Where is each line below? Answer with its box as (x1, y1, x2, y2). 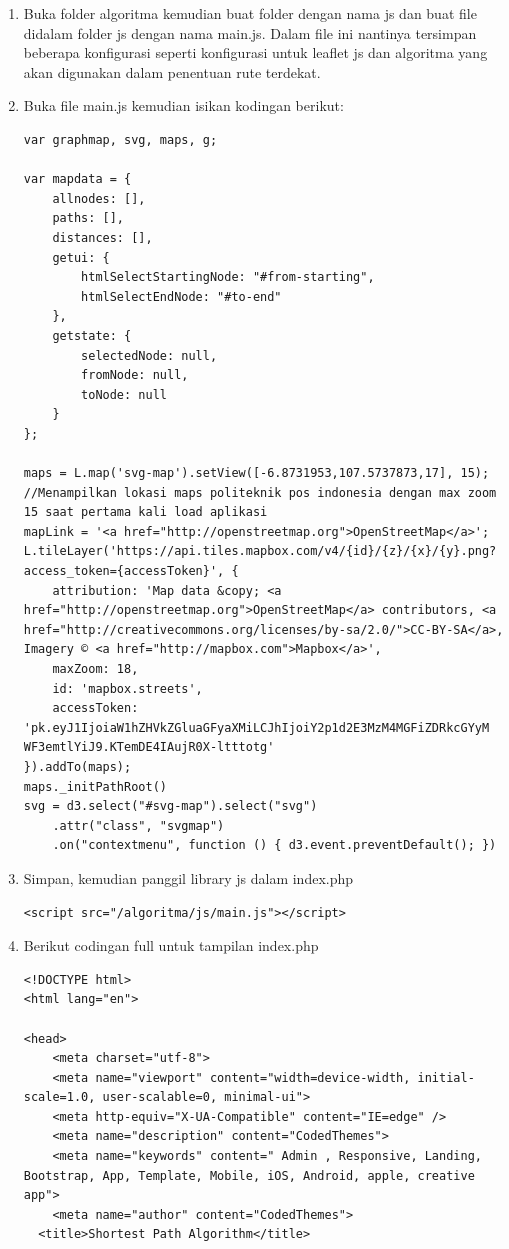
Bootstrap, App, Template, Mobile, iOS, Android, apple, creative (23, 1168, 475, 1183)
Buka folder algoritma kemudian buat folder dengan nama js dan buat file (23, 3, 477, 23)
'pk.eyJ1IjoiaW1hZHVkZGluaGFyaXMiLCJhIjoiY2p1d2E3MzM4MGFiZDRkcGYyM (23, 720, 490, 735)
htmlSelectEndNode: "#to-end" (81, 289, 282, 304)
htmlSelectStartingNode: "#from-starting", (81, 270, 375, 285)
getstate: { (52, 328, 132, 343)
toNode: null (81, 387, 167, 402)
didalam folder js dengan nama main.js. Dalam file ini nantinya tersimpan (23, 22, 477, 43)
